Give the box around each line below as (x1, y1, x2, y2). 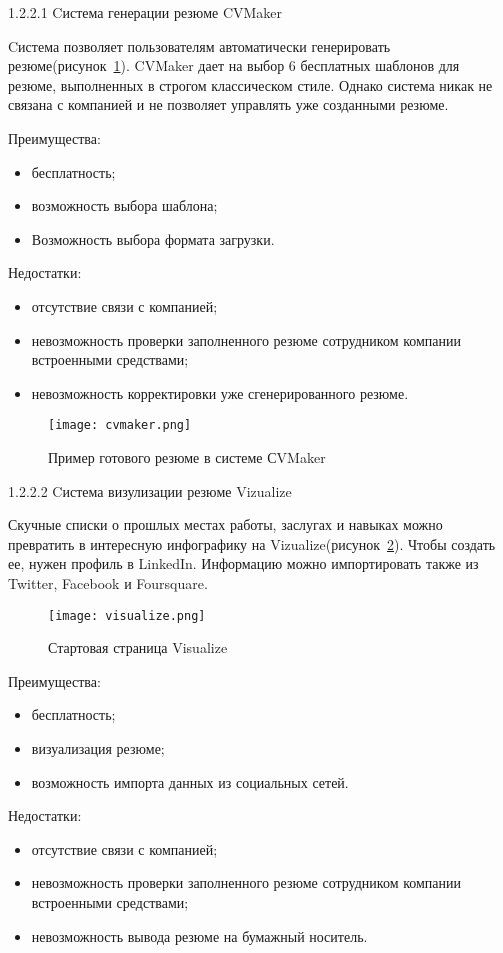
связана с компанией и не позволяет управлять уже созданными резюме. (8, 94, 449, 115)
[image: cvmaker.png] (48, 418, 192, 433)
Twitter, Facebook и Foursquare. (8, 572, 208, 593)
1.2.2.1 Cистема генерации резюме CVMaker (8, 2, 283, 22)
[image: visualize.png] (48, 608, 206, 623)
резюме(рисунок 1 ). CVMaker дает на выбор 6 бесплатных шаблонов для (8, 55, 460, 76)
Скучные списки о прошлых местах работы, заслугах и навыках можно (8, 514, 443, 535)
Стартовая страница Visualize (48, 637, 228, 658)
